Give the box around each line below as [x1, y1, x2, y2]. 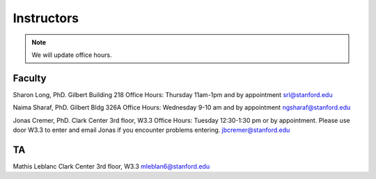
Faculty [13, 72, 47, 84]
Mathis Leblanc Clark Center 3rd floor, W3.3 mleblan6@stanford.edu [13, 162, 210, 170]
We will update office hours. [31, 51, 112, 59]
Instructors [13, 10, 79, 26]
